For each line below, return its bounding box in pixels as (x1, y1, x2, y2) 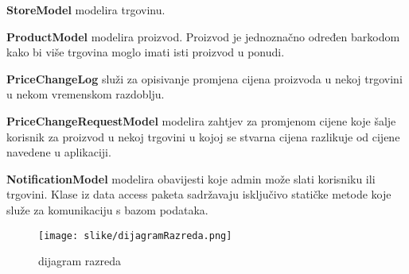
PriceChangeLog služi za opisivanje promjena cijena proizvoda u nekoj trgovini (6, 70, 403, 87)
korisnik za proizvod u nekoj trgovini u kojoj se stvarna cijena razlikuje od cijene (6, 128, 400, 145)
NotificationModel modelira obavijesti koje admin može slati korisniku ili (6, 170, 376, 187)
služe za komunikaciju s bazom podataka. (6, 201, 208, 218)
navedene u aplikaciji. (6, 144, 111, 160)
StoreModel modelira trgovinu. (6, 2, 166, 17)
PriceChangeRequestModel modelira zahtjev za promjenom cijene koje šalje (6, 112, 396, 129)
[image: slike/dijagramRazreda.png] (38, 230, 232, 241)
